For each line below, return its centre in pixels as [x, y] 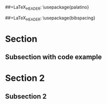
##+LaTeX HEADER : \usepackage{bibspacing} [50, 18]
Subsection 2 [26, 96]
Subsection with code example [53, 57]
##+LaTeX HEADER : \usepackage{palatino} [47, 8]
